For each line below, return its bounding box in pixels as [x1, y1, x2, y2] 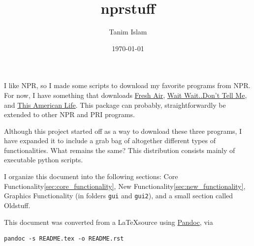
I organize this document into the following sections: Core [4, 171, 178, 182]
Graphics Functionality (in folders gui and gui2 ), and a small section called [4, 190, 233, 201]
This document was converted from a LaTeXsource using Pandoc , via [4, 216, 213, 227]
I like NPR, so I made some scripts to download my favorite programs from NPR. [4, 80, 251, 91]
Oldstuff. [4, 200, 31, 210]
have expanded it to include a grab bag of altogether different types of [4, 135, 216, 146]
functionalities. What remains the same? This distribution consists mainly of [4, 145, 235, 155]
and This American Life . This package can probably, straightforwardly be [4, 99, 226, 110]
